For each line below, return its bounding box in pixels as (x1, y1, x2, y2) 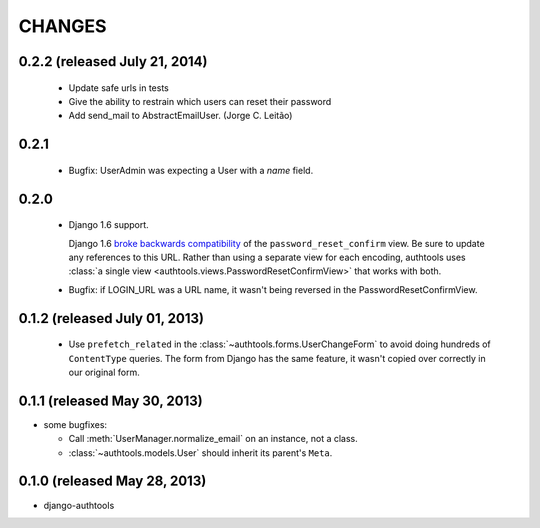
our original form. (68, 366, 140, 378)
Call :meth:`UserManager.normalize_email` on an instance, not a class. (68, 433, 359, 445)
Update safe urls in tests (68, 81, 170, 94)
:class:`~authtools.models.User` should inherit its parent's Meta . (68, 446, 333, 459)
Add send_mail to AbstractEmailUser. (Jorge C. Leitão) (68, 110, 293, 122)
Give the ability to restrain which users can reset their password (68, 95, 332, 107)
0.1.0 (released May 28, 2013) (18, 473, 207, 490)
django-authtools (43, 499, 115, 511)
